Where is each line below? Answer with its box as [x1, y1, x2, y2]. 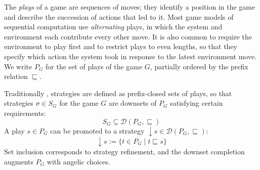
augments [4, 156, 34, 166]
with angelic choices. [47, 156, 110, 166]
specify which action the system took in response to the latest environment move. [4, 51, 257, 61]
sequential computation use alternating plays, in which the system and [4, 21, 223, 32]
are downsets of [109, 98, 157, 108]
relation [4, 71, 28, 81]
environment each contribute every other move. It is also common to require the [4, 31, 252, 41]
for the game [59, 98, 99, 108]
